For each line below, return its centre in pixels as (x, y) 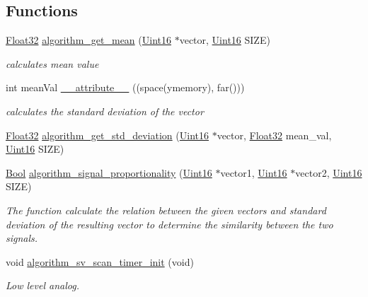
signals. (22, 238)
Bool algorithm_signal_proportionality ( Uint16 (109, 172)
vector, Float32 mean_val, (274, 135)
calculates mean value (52, 63)
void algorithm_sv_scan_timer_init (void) (100, 261)
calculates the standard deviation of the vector (105, 111)
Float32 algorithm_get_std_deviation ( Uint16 (107, 135)
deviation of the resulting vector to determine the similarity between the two (169, 224)
